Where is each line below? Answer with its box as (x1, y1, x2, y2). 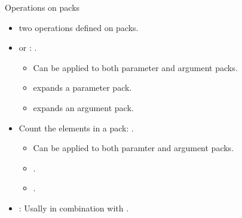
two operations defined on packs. (19, 21, 139, 33)
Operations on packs (5, 1, 80, 13)
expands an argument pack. (33, 101, 134, 113)
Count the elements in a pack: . (19, 121, 134, 134)
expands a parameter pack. (33, 81, 132, 94)
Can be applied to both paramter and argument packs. (33, 142, 234, 154)
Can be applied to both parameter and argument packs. (33, 61, 238, 73)
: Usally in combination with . (19, 201, 129, 214)
